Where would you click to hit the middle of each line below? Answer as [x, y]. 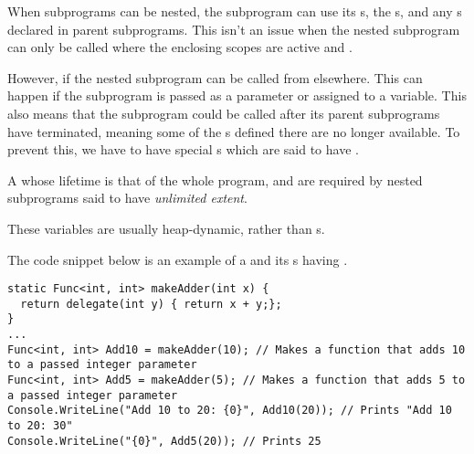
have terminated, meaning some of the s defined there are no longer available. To [234, 131]
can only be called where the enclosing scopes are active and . [180, 47]
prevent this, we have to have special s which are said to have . [183, 149]
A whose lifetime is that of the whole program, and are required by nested [215, 179]
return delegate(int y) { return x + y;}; [151, 304]
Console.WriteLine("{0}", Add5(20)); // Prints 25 [164, 441]
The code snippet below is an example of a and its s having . [178, 259]
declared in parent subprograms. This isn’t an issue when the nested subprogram [234, 29]
